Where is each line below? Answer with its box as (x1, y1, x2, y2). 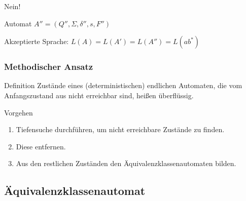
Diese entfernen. (16, 141, 66, 151)
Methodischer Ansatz (4, 60, 93, 73)
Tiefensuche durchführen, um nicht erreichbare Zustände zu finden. (16, 124, 225, 135)
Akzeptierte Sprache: (4, 36, 69, 47)
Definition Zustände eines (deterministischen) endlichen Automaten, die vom (4, 80, 242, 91)
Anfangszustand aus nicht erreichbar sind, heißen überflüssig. (4, 90, 194, 100)
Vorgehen (4, 107, 33, 117)
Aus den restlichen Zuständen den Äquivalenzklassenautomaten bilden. (16, 158, 236, 169)
